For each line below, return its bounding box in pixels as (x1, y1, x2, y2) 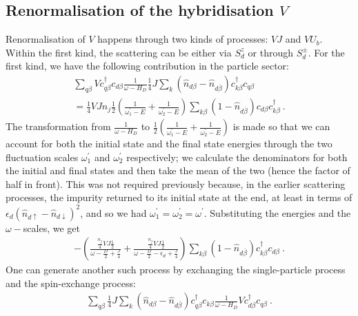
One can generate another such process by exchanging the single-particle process (6, 262, 346, 277)
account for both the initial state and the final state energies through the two (6, 136, 332, 151)
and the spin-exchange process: (6, 275, 136, 290)
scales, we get (23, 220, 81, 235)
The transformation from (6, 119, 111, 134)
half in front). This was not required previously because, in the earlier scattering (6, 176, 346, 191)
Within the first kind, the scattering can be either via (6, 45, 232, 59)
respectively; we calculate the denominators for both (126, 149, 348, 164)
